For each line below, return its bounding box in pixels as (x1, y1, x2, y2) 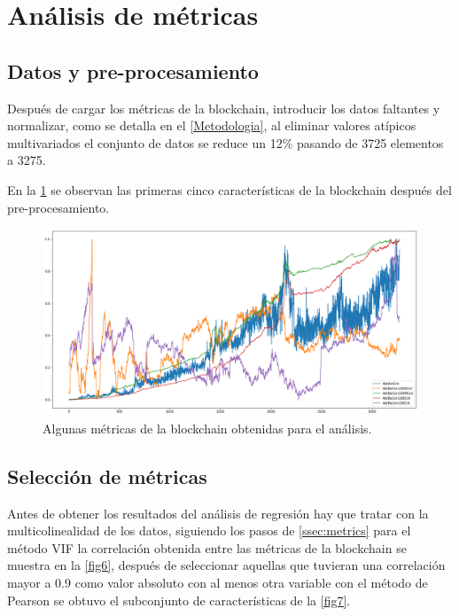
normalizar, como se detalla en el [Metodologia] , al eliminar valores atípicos (7, 116, 416, 135)
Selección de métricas (7, 462, 207, 489)
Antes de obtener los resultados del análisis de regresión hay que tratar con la (7, 503, 429, 522)
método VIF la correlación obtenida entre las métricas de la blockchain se (7, 538, 407, 557)
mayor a (7, 573, 51, 592)
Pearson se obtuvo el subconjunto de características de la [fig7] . (7, 590, 351, 609)
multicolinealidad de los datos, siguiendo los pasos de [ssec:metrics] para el (7, 521, 411, 540)
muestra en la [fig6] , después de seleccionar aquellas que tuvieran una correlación (7, 556, 446, 574)
